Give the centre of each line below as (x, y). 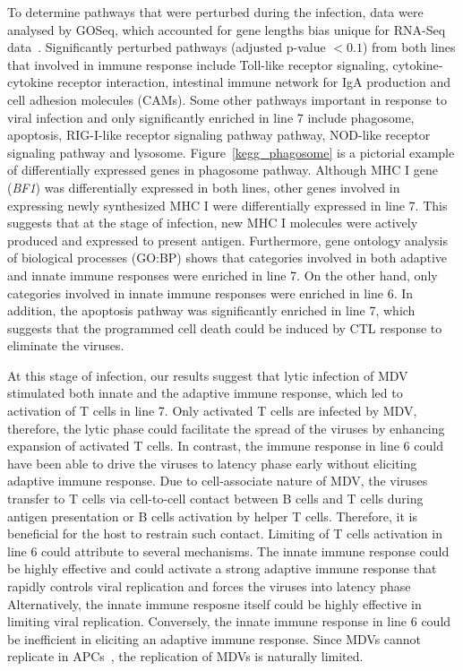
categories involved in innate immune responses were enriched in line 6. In (210, 292)
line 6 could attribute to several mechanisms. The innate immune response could (228, 551)
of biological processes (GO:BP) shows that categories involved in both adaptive (227, 258)
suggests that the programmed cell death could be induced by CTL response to (225, 327)
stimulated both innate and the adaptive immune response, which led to (205, 393)
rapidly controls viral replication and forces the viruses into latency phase (209, 586)
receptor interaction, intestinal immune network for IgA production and (254, 82)
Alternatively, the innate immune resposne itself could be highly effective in (214, 603)
